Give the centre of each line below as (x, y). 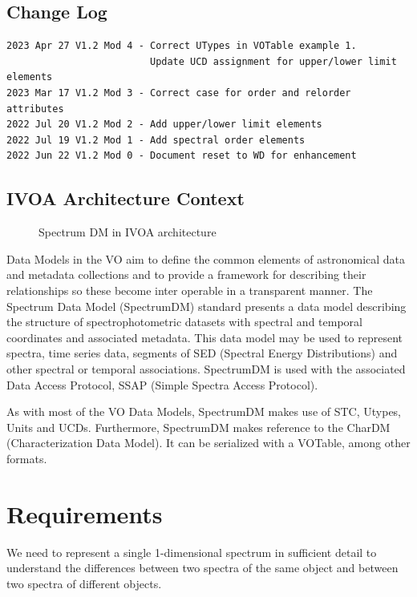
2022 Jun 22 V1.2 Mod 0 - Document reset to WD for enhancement (182, 156)
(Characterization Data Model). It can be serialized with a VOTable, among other (208, 443)
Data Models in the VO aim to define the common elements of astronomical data (206, 258)
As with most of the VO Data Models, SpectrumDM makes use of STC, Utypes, (204, 411)
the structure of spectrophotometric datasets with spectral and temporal (184, 322)
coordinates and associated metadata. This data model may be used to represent (205, 337)
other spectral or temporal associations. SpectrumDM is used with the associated (206, 368)
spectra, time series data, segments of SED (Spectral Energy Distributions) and (202, 353)
